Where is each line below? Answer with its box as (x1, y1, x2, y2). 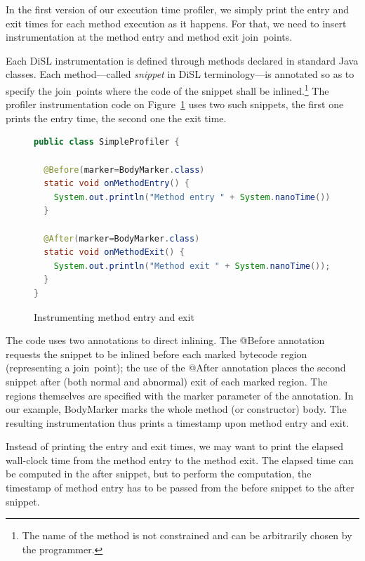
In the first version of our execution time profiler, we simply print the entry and (6, 2, 349, 16)
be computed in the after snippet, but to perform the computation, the (6, 466, 312, 481)
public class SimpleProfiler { (34, 137, 180, 147)
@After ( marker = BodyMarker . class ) (44, 233, 200, 244)
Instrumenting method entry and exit (34, 309, 194, 324)
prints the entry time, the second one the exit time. (6, 110, 227, 125)
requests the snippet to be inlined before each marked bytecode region (6, 346, 307, 361)
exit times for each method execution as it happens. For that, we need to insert (6, 15, 347, 30)
